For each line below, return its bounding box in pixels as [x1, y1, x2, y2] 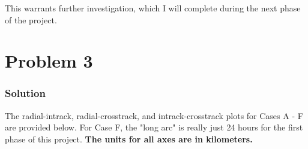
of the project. [5, 13, 57, 26]
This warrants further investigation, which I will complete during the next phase [5, 2, 301, 14]
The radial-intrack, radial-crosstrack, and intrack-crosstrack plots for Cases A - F [5, 109, 303, 121]
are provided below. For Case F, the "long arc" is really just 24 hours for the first [5, 121, 303, 133]
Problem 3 [5, 48, 93, 73]
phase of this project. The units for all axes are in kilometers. [5, 132, 253, 145]
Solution [5, 86, 46, 101]
